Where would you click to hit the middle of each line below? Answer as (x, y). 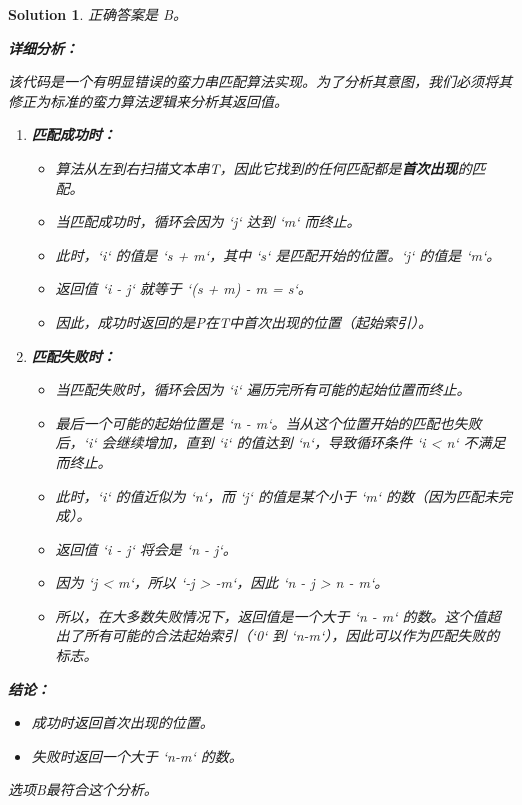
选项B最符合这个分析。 (83, 789)
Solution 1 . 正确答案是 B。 (97, 14)
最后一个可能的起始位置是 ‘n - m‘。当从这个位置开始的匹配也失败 (268, 422)
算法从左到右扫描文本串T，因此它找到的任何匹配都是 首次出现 (256, 167)
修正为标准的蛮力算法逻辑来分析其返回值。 (148, 100)
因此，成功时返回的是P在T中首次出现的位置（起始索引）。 (244, 321)
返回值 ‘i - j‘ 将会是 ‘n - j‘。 (146, 548)
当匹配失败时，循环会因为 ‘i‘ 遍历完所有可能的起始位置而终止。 (263, 389)
